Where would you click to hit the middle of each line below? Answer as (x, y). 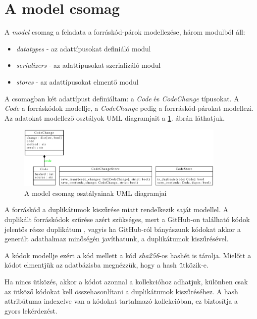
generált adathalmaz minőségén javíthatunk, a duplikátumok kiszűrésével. (117, 239)
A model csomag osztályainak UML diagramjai (96, 193)
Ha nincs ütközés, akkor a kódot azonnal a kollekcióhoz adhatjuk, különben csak (126, 282)
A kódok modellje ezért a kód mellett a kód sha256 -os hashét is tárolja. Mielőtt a (128, 255)
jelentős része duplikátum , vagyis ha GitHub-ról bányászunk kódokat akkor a (123, 229)
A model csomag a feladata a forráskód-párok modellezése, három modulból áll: (125, 32)
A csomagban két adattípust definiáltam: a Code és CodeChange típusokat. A (122, 98)
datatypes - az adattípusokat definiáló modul (83, 48)
